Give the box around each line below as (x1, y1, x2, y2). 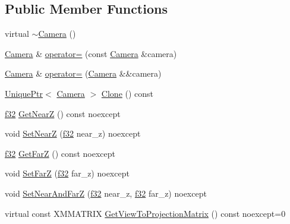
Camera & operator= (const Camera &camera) (5, 47, 177, 59)
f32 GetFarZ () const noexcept (5, 147, 115, 159)
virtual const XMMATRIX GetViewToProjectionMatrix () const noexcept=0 (5, 207, 286, 219)
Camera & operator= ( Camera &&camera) (5, 67, 162, 80)
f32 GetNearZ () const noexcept (5, 107, 121, 119)
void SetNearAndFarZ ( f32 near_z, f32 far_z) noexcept (5, 187, 207, 199)
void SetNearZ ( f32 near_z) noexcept (5, 127, 141, 140)
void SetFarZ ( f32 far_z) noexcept (5, 167, 130, 179)
